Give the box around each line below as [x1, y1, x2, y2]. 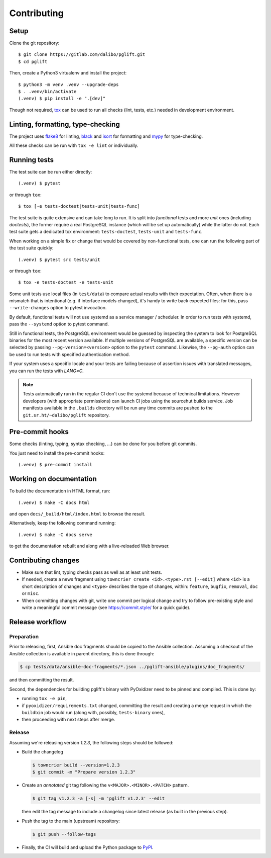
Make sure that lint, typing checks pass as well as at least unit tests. [22, 569, 163, 575]
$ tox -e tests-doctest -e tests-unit [18, 280, 114, 285]
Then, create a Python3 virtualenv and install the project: [9, 70, 127, 76]
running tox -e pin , [22, 696, 67, 702]
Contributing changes [9, 556, 80, 564]
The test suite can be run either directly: [9, 169, 92, 175]
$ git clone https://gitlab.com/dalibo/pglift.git [18, 52, 146, 57]
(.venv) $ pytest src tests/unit [18, 256, 100, 263]
